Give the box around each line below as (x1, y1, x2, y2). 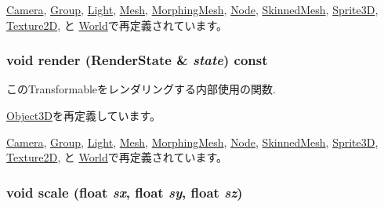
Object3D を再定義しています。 (6, 107, 161, 123)
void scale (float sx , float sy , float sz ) (6, 182, 243, 202)
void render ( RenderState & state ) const (6, 50, 268, 70)
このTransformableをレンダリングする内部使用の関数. (6, 81, 276, 97)
